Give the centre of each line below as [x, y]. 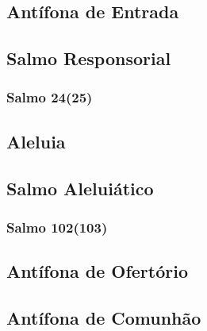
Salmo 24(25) [50, 97]
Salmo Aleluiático [80, 188]
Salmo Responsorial [89, 58]
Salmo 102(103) [57, 227]
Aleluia [36, 141]
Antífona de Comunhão [104, 317]
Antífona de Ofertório [97, 271]
